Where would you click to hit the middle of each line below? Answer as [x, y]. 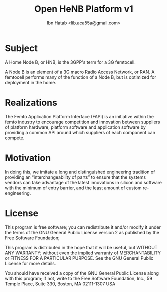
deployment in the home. [31, 82]
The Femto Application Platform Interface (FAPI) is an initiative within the [79, 116]
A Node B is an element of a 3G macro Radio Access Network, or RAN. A [80, 72]
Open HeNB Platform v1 [84, 9]
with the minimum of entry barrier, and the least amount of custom [73, 188]
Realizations [31, 103]
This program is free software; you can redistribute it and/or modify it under [83, 227]
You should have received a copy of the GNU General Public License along [82, 273]
